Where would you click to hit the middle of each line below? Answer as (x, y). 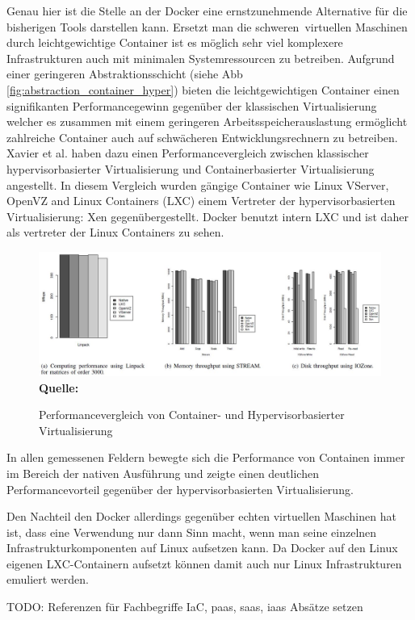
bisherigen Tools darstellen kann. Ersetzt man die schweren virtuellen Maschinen (207, 26)
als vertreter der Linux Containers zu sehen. (115, 232)
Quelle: (59, 387)
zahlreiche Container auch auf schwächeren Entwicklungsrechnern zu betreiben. (202, 137)
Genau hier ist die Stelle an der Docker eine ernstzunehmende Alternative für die (207, 10)
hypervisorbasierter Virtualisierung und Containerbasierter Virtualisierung (191, 168)
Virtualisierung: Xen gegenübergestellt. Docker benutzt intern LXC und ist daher (207, 216)
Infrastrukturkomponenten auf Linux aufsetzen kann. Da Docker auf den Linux (202, 548)
